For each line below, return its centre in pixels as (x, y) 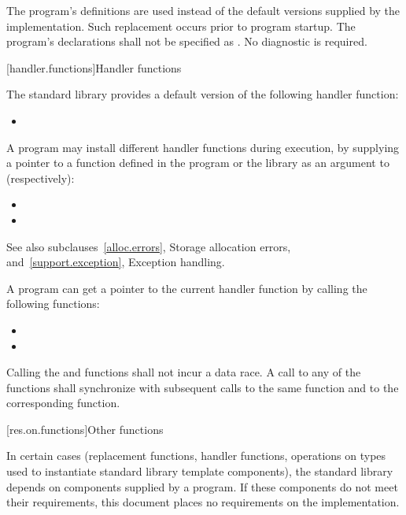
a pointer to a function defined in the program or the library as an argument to (198, 163)
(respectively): (41, 178)
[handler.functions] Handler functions (94, 67)
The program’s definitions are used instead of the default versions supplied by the (203, 10)
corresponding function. (63, 403)
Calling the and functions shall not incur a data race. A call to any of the (184, 372)
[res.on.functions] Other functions (85, 429)
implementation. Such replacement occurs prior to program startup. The (181, 26)
